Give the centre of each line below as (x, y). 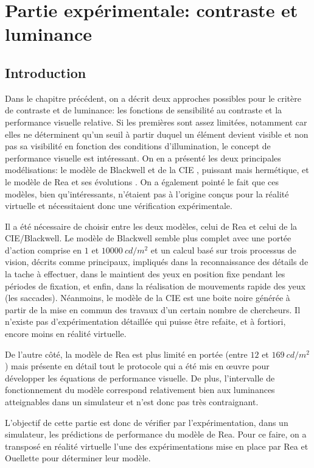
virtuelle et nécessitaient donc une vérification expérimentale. (119, 206)
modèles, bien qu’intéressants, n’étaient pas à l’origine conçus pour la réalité (147, 193)
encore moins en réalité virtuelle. (66, 334)
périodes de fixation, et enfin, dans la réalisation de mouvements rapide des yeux (155, 285)
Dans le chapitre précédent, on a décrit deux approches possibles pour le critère (153, 98)
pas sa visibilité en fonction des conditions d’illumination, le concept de (138, 146)
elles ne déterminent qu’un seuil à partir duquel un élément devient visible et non (157, 134)
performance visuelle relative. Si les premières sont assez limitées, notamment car (156, 122)
